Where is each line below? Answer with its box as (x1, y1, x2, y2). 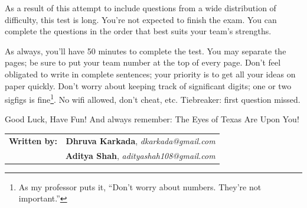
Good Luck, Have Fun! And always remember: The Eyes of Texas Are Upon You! (5, 113, 299, 125)
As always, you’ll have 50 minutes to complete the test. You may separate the (5, 44, 286, 57)
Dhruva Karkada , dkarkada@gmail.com (66, 134, 215, 147)
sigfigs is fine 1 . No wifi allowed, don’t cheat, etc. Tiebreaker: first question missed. (5, 92, 301, 105)
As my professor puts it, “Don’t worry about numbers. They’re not (18, 180, 262, 193)
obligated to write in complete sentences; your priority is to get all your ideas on (5, 67, 296, 80)
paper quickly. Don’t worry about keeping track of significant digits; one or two (5, 79, 292, 92)
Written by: (9, 134, 58, 147)
